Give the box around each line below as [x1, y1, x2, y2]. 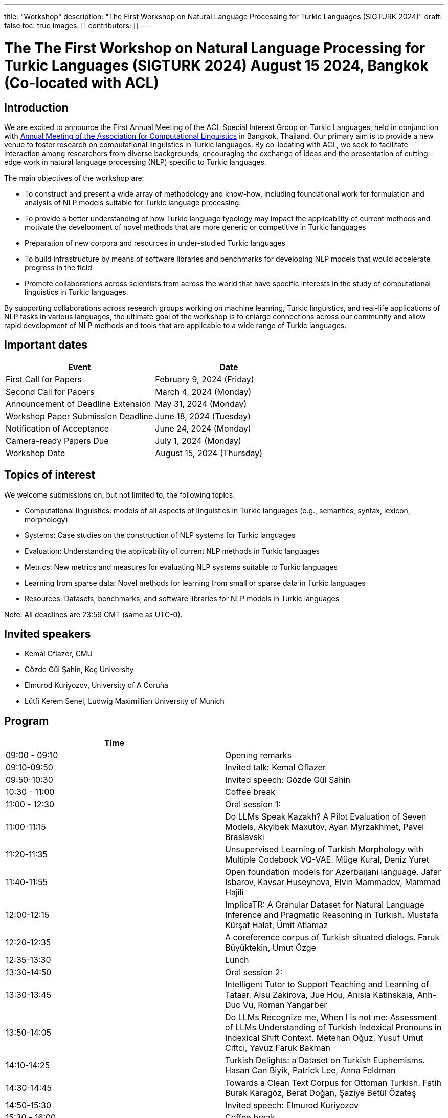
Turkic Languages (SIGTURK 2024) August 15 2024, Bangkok [4, 56, 429, 74]
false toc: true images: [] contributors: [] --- [4, 21, 151, 30]
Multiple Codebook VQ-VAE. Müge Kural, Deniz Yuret [225, 854, 430, 865]
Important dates [4, 338, 88, 352]
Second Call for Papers [6, 386, 95, 397]
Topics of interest [4, 468, 96, 482]
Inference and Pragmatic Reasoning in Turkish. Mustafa [225, 910, 438, 920]
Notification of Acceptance [6, 423, 109, 434]
